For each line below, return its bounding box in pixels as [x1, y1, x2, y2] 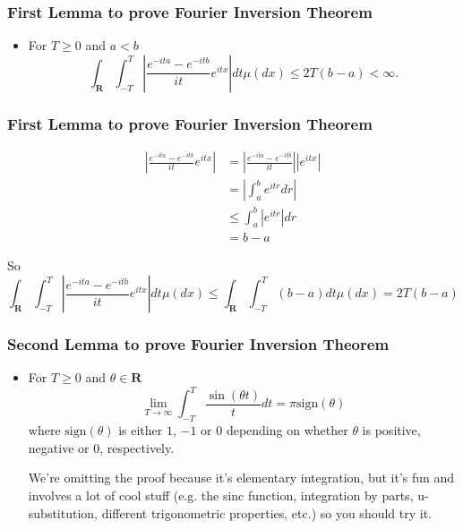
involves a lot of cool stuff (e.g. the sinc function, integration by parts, [28, 485, 414, 504]
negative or [28, 438, 90, 456]
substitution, [28, 503, 98, 522]
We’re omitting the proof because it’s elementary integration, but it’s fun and [28, 468, 455, 487]
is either [118, 421, 163, 439]
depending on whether [226, 421, 348, 439]
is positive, [362, 421, 421, 439]
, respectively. [99, 438, 175, 456]
